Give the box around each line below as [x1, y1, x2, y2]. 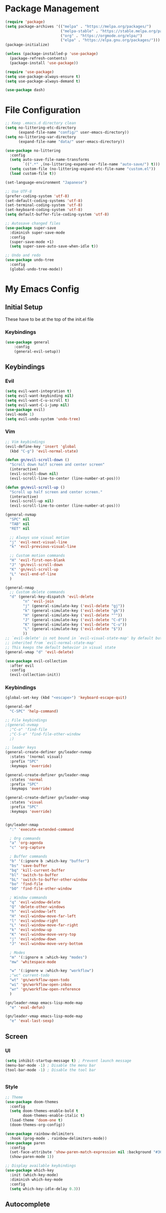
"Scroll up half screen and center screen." [9, 489, 103, 494]
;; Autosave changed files [5, 221, 61, 226]
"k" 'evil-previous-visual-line [9, 544, 77, 549]
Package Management [5, 3, 100, 14]
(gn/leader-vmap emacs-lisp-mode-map [5, 1014, 83, 1019]
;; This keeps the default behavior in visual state [5, 645, 116, 650]
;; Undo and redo [5, 253, 41, 258]
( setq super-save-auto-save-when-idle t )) [9, 244, 98, 249]
